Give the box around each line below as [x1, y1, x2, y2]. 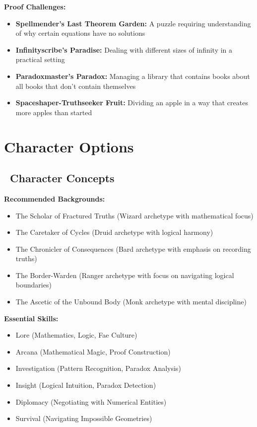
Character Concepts [10, 170, 115, 186]
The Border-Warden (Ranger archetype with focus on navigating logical [15, 270, 234, 280]
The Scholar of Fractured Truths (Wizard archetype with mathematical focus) [15, 210, 254, 220]
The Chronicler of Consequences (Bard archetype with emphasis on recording [15, 243, 251, 254]
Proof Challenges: [4, 1, 66, 11]
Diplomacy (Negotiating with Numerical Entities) [15, 396, 167, 407]
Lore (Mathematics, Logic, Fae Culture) [15, 330, 137, 340]
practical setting [15, 54, 65, 65]
